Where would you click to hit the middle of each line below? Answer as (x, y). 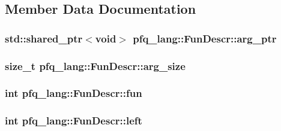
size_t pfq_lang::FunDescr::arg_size (95, 65)
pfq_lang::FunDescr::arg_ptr (205, 38)
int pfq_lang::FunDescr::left (74, 121)
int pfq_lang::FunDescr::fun (74, 93)
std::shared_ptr (44, 38)
